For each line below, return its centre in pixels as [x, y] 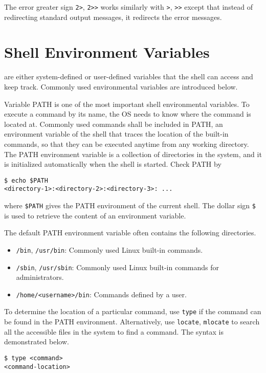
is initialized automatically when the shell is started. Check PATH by [113, 164]
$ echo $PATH [26, 180]
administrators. [40, 277]
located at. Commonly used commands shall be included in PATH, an [114, 124]
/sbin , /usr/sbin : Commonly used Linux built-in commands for [117, 267]
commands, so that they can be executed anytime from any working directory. [127, 144]
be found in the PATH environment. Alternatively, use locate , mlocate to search [132, 322]
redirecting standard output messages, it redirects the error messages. [113, 17]
